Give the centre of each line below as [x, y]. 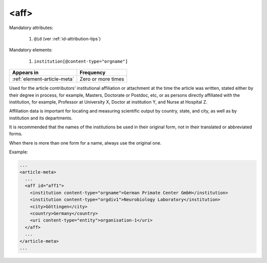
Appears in [25, 73]
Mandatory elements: [31, 50]
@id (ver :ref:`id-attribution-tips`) [67, 38]
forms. [16, 134]
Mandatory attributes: [31, 28]
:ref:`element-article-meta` [43, 79]
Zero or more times [102, 79]
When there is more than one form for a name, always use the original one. [85, 143]
